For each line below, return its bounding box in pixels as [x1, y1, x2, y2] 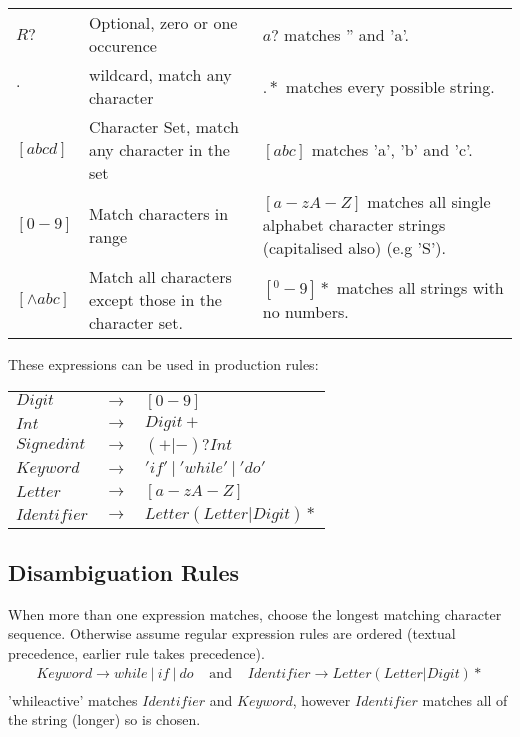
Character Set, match [88, 115, 239, 138]
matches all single [367, 190, 491, 213]
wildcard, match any [88, 63, 232, 86]
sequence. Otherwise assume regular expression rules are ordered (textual [8, 623, 456, 644]
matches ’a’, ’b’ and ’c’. [311, 138, 473, 161]
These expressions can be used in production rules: [8, 354, 319, 374]
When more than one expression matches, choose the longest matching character [8, 603, 502, 624]
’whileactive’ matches [8, 689, 138, 710]
